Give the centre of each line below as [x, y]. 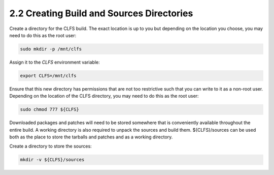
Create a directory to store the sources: [50, 146]
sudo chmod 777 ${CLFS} [50, 110]
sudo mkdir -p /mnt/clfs [51, 49]
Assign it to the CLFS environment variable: [55, 62]
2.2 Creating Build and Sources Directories [101, 13]
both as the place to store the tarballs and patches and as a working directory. [91, 137]
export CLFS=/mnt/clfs [48, 76]
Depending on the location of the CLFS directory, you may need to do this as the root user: [104, 96]
